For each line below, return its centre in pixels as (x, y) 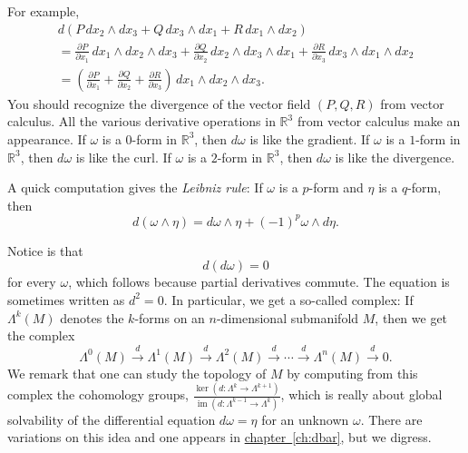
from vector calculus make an (379, 121)
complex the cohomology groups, (98, 394)
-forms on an (170, 317)
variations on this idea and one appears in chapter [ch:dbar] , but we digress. (219, 437)
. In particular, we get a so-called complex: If (288, 299)
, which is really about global (361, 394)
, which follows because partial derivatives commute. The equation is (259, 282)
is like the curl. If (123, 157)
